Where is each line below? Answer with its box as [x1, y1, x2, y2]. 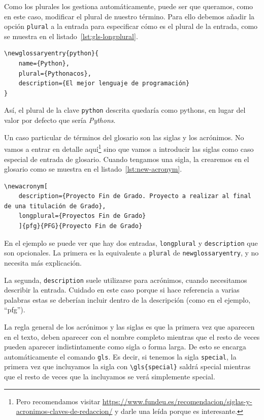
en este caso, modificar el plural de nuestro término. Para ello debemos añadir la [4, 11, 255, 21]
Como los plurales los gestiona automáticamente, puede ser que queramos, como [4, 1, 253, 11]
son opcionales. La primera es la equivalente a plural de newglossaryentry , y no [4, 247, 259, 258]
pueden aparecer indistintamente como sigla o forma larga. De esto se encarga [4, 341, 246, 352]
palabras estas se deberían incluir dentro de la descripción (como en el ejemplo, [4, 294, 251, 305]
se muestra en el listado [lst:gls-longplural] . [4, 30, 138, 41]
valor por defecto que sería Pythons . [4, 115, 116, 125]
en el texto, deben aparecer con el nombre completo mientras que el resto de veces [4, 331, 260, 342]
